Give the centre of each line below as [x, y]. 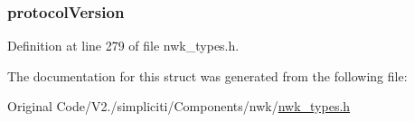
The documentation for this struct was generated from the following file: [207, 75]
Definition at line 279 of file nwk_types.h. [123, 46]
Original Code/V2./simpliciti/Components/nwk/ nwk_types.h [179, 106]
